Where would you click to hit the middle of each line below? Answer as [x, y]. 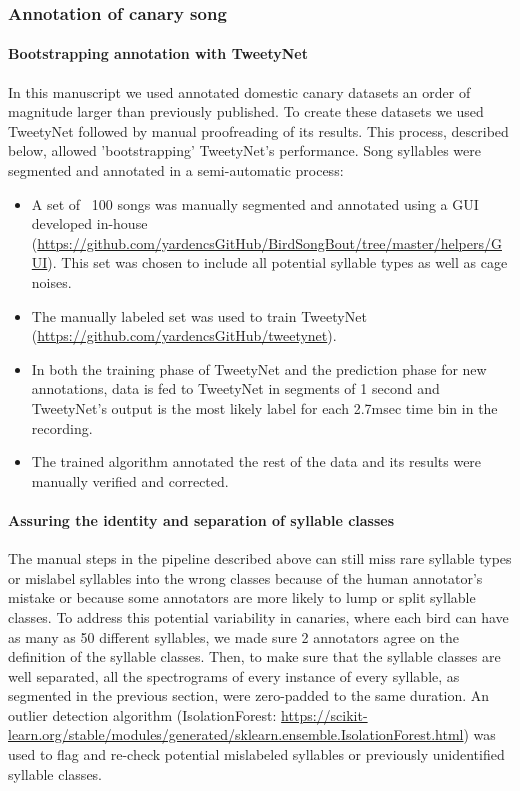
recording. [62, 427]
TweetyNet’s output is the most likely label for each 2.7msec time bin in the [264, 407]
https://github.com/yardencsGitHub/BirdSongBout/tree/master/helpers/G [269, 242]
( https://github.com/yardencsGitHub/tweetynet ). [184, 335]
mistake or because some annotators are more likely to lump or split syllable [242, 597]
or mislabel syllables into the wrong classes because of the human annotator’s [245, 577]
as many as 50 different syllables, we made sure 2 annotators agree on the [233, 636]
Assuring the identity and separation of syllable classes [201, 519]
